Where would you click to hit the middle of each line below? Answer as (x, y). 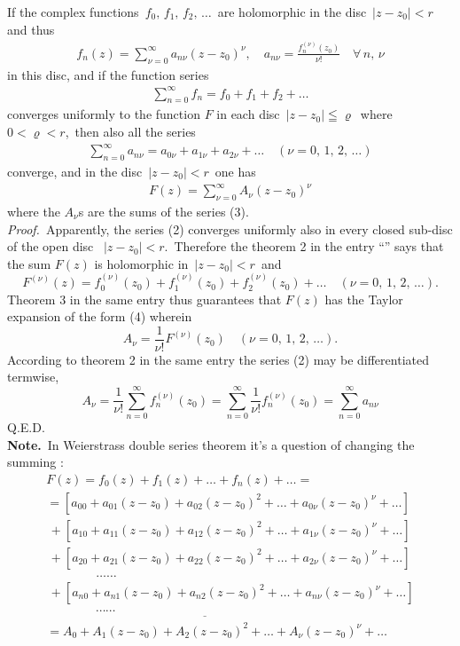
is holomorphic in (141, 263)
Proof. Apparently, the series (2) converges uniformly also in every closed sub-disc (230, 228)
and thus (31, 29)
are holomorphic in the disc (292, 12)
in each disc (248, 114)
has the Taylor (364, 299)
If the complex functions (73, 12)
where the (34, 211)
